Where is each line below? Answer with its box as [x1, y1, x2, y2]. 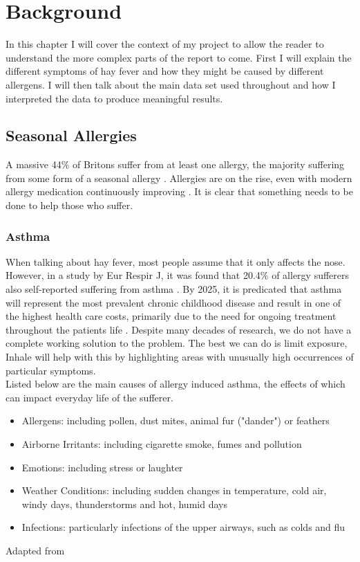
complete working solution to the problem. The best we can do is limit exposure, [6, 336, 348, 350]
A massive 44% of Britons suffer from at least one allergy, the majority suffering [6, 157, 345, 172]
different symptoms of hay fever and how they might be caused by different [6, 64, 324, 78]
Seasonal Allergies [6, 125, 137, 146]
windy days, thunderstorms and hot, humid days [21, 496, 227, 511]
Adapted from [6, 543, 65, 557]
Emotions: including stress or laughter [21, 460, 183, 474]
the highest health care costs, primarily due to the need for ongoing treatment [6, 309, 337, 323]
